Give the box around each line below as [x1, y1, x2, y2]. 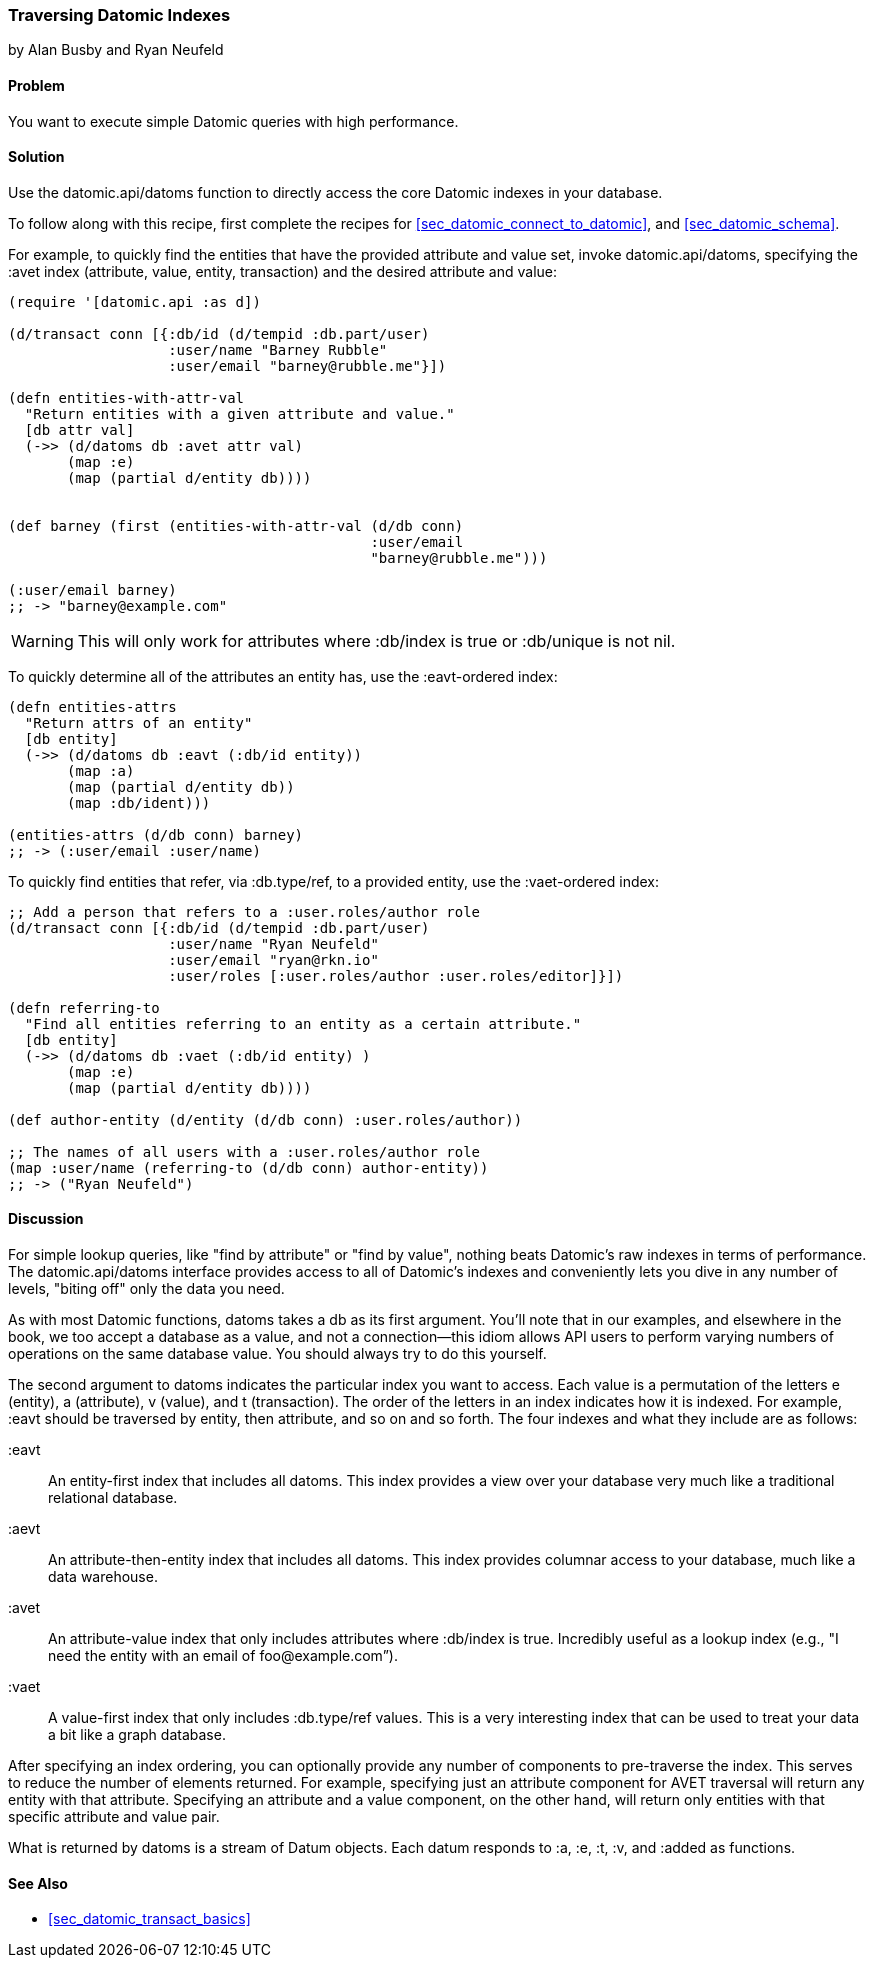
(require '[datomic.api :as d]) [8, 293, 261, 310]
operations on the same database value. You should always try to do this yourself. [8, 1345, 547, 1363]
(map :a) [67, 762, 135, 779]
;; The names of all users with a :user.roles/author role [8, 1143, 481, 1160]
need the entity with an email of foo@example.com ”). [48, 1647, 398, 1665]
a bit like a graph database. [48, 1726, 226, 1744]
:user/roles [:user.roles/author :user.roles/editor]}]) [168, 967, 624, 984]
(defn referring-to [8, 999, 160, 1016]
